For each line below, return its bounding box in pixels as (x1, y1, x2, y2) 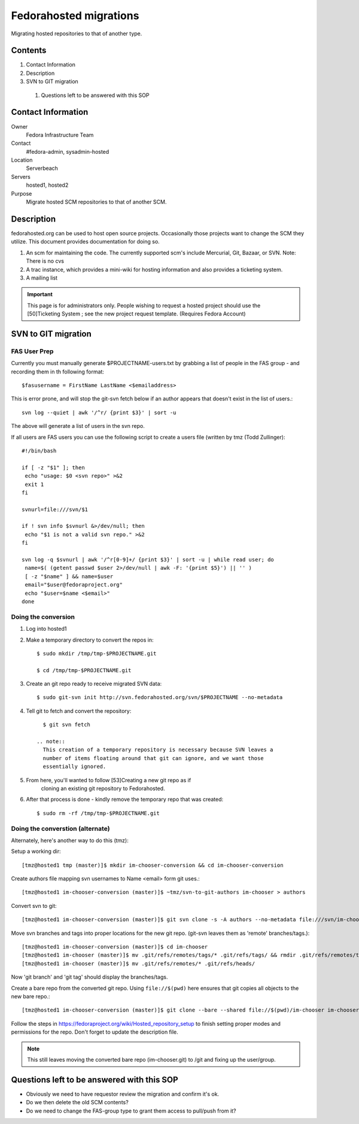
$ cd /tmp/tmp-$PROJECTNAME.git (36, 667, 132, 673)
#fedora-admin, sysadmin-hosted (26, 148, 109, 155)
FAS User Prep (11, 347, 54, 356)
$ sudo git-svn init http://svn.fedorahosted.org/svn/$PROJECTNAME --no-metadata (36, 694, 283, 701)
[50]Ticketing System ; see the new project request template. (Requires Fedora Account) (27, 310, 246, 317)
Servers (11, 173, 31, 180)
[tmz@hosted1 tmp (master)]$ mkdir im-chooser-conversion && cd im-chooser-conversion (22, 862, 284, 868)
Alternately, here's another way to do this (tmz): (11, 837, 129, 844)
